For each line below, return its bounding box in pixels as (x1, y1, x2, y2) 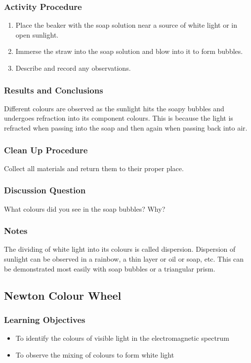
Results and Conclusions (4, 84, 103, 96)
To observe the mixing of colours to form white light (15, 349, 174, 360)
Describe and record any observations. (15, 63, 131, 73)
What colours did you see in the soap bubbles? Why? (4, 203, 166, 214)
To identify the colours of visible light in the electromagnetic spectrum (15, 333, 229, 343)
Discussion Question (4, 184, 86, 196)
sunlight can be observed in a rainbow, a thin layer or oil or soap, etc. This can (4, 254, 244, 264)
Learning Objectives (4, 313, 85, 325)
